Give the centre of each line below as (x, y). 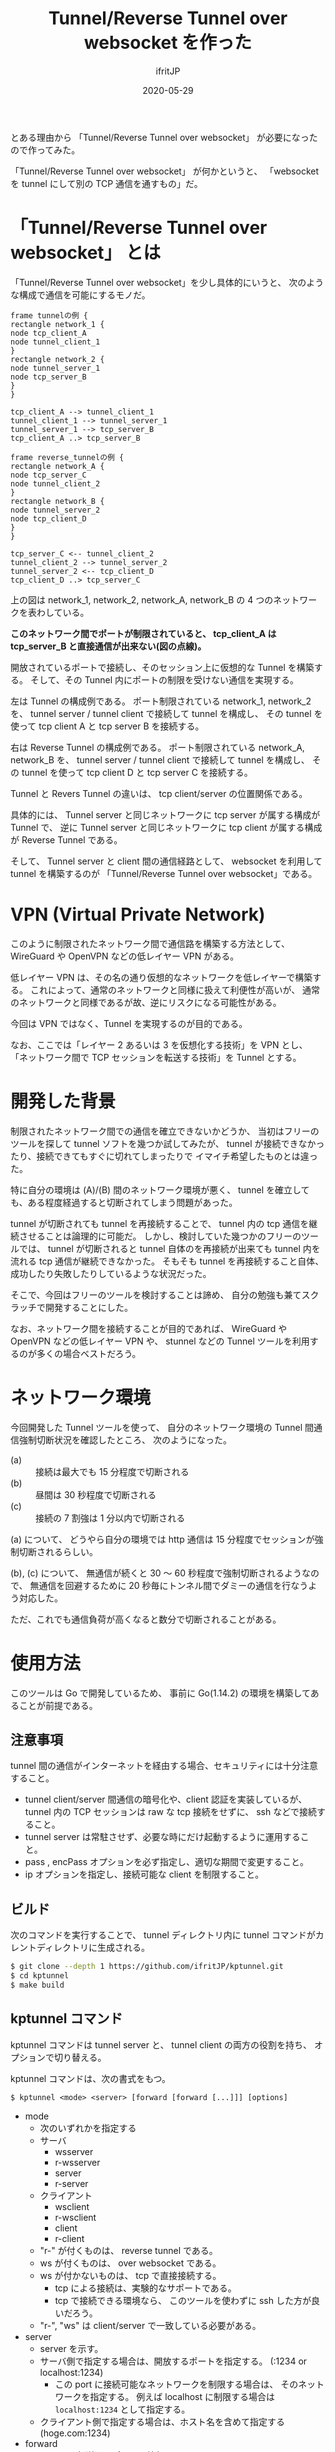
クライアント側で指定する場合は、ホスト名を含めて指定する (162, 2421)
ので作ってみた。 (45, 149)
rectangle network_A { (57, 466)
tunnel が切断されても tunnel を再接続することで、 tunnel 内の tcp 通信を (160, 1223)
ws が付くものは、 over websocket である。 (130, 2263)
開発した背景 (63, 1101)
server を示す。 (71, 2348)
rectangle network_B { (57, 501)
